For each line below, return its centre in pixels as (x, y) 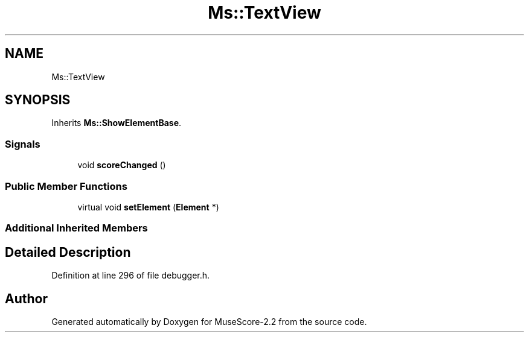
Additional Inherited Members (76, 228)
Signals (23, 144)
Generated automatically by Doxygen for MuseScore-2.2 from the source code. (209, 322)
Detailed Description (68, 252)
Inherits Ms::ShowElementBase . (117, 123)
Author (26, 298)
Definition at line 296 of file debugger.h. (131, 276)
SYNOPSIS (38, 100)
